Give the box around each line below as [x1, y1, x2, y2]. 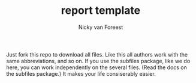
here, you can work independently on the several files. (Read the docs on [6, 64, 188, 71]
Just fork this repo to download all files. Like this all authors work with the [6, 51, 188, 58]
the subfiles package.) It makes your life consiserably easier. [6, 70, 156, 77]
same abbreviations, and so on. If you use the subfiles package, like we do [6, 57, 191, 64]
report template [61, 4, 141, 17]
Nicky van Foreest [78, 23, 123, 31]
